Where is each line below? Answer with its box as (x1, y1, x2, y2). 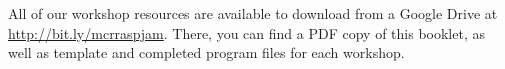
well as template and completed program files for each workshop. (8, 42, 405, 63)
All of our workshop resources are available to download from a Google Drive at (8, 3, 498, 23)
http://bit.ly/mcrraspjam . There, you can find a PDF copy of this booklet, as (8, 22, 485, 43)
